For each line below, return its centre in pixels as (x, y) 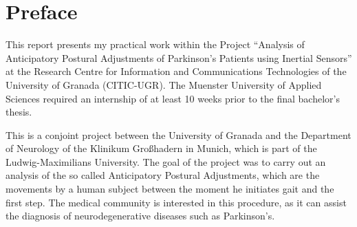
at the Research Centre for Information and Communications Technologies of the (176, 71)
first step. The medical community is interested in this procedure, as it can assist (176, 202)
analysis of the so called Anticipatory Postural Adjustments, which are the (163, 175)
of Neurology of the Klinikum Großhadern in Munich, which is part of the (161, 148)
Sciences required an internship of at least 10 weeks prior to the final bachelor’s (173, 98)
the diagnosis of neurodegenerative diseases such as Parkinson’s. (140, 216)
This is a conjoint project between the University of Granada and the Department (178, 134)
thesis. (19, 112)
